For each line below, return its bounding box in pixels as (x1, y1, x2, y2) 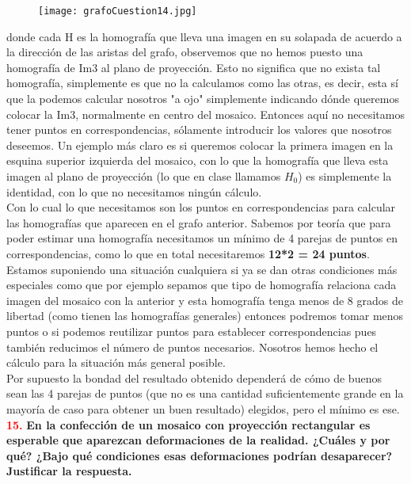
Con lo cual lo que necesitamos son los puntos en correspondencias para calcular (6, 199, 396, 215)
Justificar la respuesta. (6, 463, 132, 479)
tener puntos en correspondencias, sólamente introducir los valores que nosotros (6, 121, 392, 138)
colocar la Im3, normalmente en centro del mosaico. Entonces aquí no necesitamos (6, 105, 405, 122)
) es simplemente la (298, 168, 392, 184)
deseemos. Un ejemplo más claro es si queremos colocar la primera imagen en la (6, 136, 394, 153)
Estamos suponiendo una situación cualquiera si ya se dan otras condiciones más (6, 261, 398, 277)
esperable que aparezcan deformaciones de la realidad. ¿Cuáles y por (6, 432, 390, 448)
